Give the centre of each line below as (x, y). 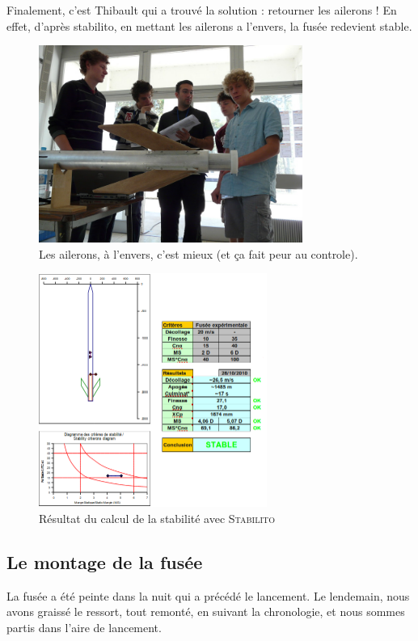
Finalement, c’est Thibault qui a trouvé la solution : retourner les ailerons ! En (202, 10)
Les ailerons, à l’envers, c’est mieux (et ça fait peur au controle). (198, 253)
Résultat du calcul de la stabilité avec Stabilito (157, 518)
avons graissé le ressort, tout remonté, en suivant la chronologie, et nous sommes (206, 611)
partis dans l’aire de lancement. (84, 627)
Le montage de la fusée (105, 561)
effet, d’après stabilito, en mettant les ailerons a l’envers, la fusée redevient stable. (209, 25)
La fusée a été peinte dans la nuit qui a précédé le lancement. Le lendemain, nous (208, 595)
